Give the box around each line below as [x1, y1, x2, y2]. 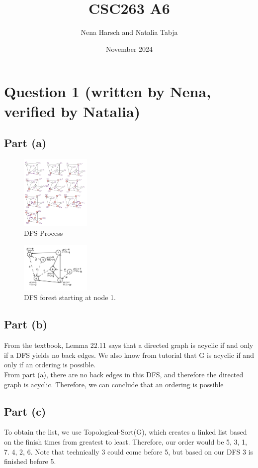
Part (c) [4, 403, 46, 419]
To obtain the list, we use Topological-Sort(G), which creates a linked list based [4, 427, 247, 437]
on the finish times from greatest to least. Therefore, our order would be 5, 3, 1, [4, 437, 248, 447]
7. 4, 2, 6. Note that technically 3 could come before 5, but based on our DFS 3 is [4, 446, 254, 457]
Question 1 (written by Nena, [4, 81, 211, 102]
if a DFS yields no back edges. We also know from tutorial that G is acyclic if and [4, 349, 254, 360]
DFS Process [24, 227, 63, 238]
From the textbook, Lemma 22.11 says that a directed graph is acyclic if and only [4, 340, 254, 350]
